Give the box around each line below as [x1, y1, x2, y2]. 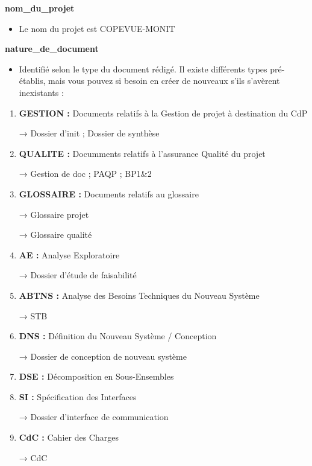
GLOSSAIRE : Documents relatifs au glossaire [19, 187, 199, 200]
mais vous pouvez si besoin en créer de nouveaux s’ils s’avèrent [48, 74, 280, 87]
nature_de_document [5, 42, 99, 55]
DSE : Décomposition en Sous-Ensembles [19, 370, 174, 383]
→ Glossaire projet [19, 208, 89, 220]
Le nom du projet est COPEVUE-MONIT [19, 22, 175, 34]
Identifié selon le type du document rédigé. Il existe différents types [19, 62, 267, 75]
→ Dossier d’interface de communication [19, 410, 169, 423]
